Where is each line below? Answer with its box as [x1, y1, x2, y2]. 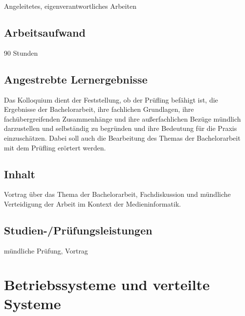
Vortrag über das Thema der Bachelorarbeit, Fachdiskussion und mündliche [4, 189, 231, 199]
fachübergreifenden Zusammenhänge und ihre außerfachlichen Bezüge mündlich [4, 113, 241, 124]
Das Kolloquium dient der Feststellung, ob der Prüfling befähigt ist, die [4, 94, 218, 105]
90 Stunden [4, 47, 38, 58]
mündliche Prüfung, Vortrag [4, 245, 88, 255]
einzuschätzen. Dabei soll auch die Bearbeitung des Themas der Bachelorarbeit [4, 132, 241, 143]
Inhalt [4, 166, 35, 181]
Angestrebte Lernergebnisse [4, 71, 148, 86]
